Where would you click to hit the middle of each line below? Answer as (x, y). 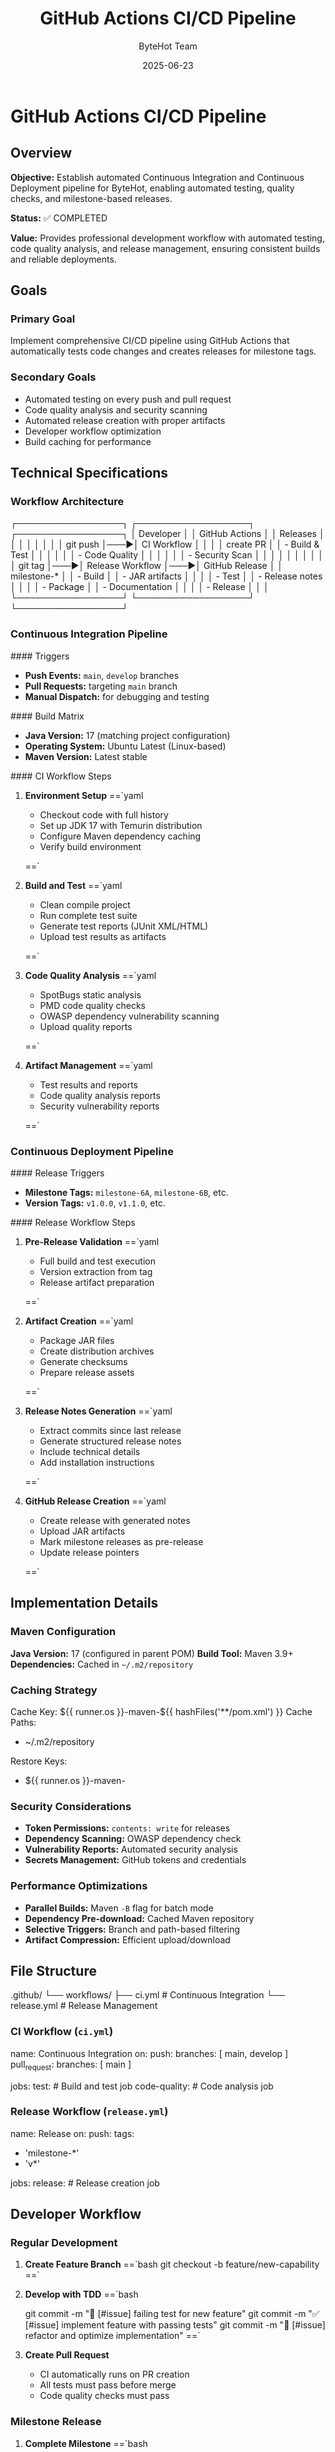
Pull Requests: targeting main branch (101, 686)
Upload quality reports (86, 1026)
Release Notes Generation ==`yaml (98, 1411)
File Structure (53, 1970)
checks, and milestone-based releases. (91, 198)
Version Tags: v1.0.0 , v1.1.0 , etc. (95, 1203)
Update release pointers (89, 1553)
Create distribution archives (97, 1351)
